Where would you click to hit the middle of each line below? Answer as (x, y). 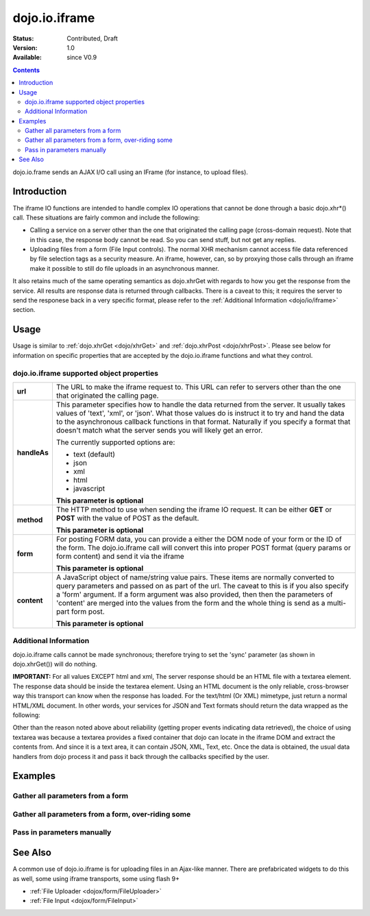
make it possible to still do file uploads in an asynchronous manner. (124, 268)
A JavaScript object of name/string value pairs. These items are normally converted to (195, 577)
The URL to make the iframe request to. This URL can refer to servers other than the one (199, 387)
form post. (88, 612)
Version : (25, 47)
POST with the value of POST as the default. (127, 518)
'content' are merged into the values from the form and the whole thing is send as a (190, 603)
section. (24, 310)
